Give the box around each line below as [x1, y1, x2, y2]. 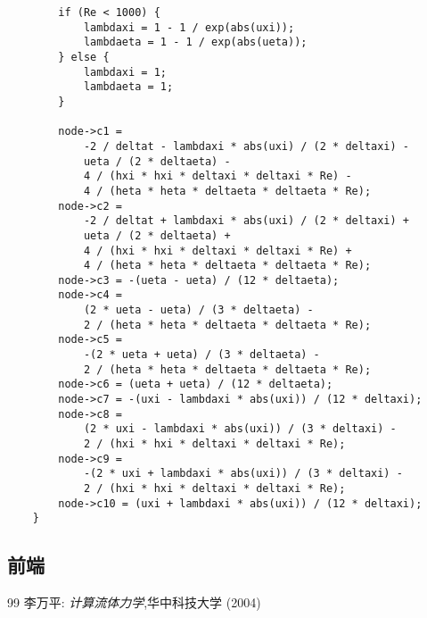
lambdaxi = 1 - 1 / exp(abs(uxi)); [83, 21, 295, 34]
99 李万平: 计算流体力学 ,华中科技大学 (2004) [7, 593, 261, 612]
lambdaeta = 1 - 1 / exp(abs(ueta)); [83, 36, 308, 49]
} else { [58, 50, 110, 63]
